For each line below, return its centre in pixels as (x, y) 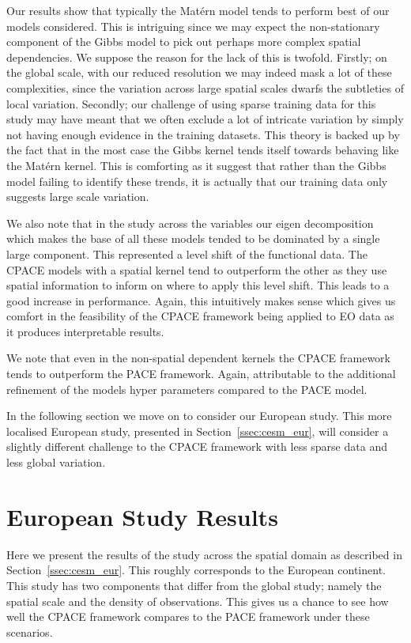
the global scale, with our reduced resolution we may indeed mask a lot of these (199, 72)
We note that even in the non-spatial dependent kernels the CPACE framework (198, 358)
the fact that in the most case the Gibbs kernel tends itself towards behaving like (203, 150)
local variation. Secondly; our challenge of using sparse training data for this (191, 103)
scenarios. (30, 632)
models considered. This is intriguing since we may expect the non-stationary (193, 26)
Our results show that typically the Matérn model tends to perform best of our (198, 10)
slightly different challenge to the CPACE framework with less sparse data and (197, 446)
